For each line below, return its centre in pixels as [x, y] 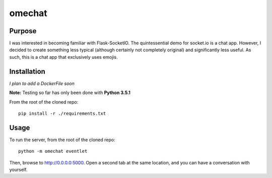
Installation [27, 71]
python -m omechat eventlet [53, 151]
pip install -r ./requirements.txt [62, 113]
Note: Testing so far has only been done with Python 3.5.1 [70, 93]
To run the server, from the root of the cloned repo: [62, 140]
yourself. [18, 169]
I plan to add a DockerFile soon [42, 83]
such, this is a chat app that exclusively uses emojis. [63, 57]
